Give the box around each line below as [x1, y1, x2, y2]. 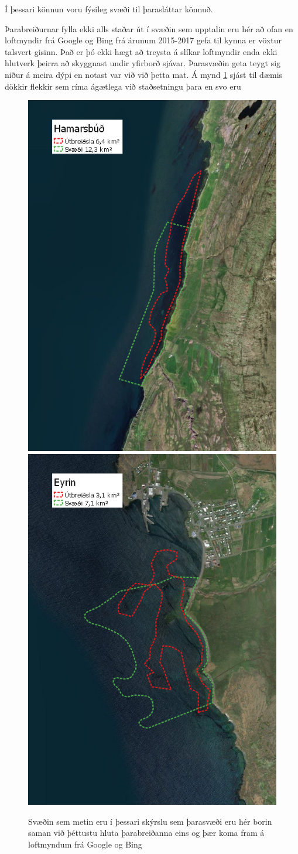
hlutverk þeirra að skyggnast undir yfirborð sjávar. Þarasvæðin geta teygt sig [5, 57, 281, 69]
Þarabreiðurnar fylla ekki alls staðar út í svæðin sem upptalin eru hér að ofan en [5, 22, 293, 35]
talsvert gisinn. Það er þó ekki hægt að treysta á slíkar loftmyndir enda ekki [5, 45, 278, 57]
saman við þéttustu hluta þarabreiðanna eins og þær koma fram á [28, 826, 265, 839]
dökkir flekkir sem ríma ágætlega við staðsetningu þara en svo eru [5, 80, 241, 92]
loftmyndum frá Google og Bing [28, 838, 142, 850]
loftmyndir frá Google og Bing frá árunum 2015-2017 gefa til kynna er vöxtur [5, 34, 282, 46]
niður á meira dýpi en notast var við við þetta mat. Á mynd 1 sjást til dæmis [5, 68, 283, 80]
